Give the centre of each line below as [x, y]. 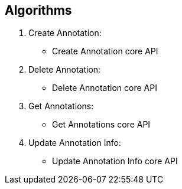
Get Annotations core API [101, 125]
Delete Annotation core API [105, 88]
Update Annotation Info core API [115, 161]
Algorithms [38, 10]
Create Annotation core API [105, 51]
